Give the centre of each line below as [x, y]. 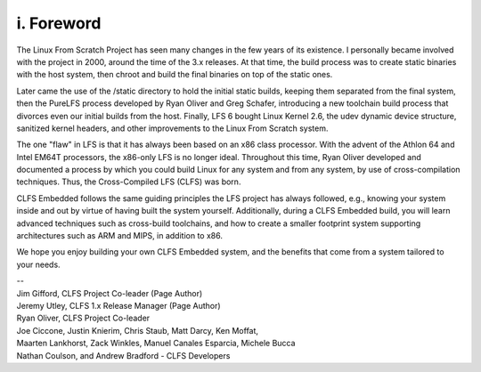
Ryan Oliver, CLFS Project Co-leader [83, 318]
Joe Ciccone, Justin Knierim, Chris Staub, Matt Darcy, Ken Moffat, [137, 330]
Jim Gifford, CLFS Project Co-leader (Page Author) [110, 293]
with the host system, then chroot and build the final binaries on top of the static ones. [175, 75]
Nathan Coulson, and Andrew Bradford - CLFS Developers [123, 355]
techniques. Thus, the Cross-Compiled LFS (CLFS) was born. [129, 182]
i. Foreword [59, 23]
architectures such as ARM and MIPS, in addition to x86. [119, 236]
